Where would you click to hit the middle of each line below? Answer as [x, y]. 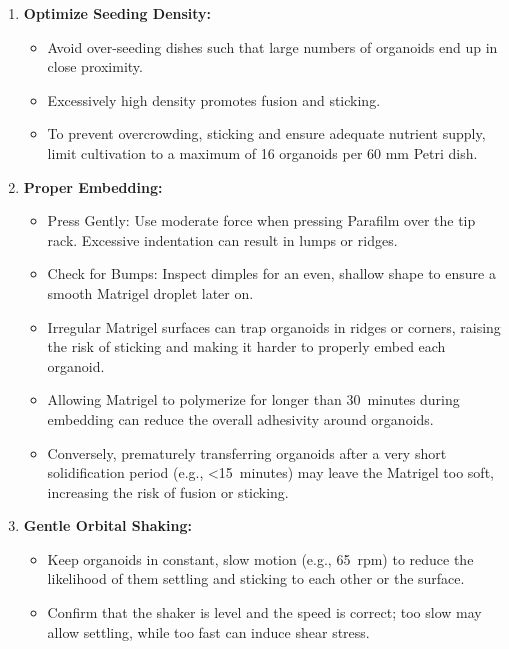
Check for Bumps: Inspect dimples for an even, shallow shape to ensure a [271, 273]
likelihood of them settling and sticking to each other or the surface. [256, 578]
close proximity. [95, 66]
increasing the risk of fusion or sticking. [168, 491]
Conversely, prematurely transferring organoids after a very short [247, 452]
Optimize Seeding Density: [117, 13]
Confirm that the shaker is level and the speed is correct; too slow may [264, 612]
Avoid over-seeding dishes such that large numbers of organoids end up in [272, 46]
